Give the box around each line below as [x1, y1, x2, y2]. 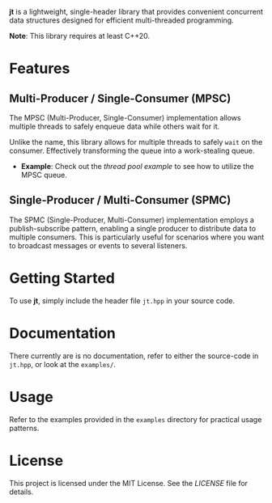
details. [9, 487, 34, 497]
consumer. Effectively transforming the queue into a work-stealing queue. [9, 146, 255, 155]
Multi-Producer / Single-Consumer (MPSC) [9, 91, 232, 105]
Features [9, 60, 70, 78]
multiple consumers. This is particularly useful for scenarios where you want [9, 232, 265, 242]
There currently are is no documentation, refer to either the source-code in [9, 351, 259, 361]
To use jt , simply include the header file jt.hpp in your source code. [9, 295, 236, 306]
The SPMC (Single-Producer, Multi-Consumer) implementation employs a [9, 214, 254, 225]
